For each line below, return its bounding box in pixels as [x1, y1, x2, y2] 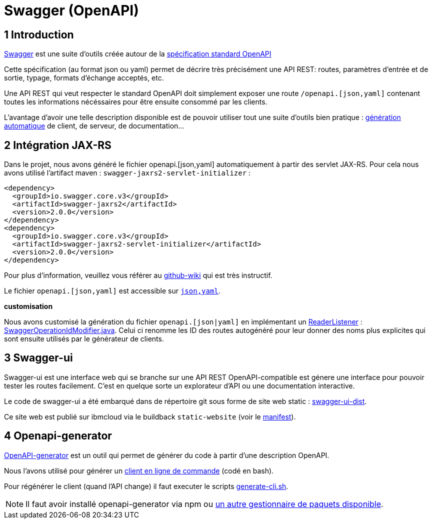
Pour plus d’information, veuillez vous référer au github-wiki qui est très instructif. [4, 271, 272, 280]
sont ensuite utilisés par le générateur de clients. [4, 334, 164, 343]
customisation [4, 302, 53, 311]
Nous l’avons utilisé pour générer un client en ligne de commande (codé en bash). [4, 466, 274, 475]
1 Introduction [4, 28, 74, 41]
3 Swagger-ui [4, 351, 73, 364]
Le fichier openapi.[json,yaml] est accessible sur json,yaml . [4, 286, 220, 295]
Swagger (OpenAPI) [4, 2, 139, 19]
